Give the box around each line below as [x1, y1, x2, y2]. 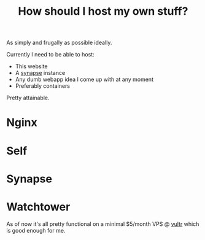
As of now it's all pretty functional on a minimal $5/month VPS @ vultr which [6, 220, 199, 228]
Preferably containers [15, 82, 71, 90]
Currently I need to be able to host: [6, 51, 95, 58]
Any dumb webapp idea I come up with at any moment [15, 75, 153, 83]
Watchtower [6, 199, 71, 214]
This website [15, 63, 48, 70]
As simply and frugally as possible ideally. [6, 39, 112, 47]
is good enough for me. [6, 226, 66, 234]
